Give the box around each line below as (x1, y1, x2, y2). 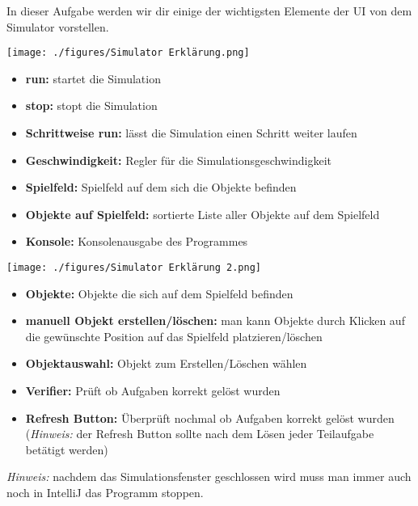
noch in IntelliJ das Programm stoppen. (6, 484, 204, 500)
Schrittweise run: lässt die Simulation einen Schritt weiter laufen (25, 124, 357, 141)
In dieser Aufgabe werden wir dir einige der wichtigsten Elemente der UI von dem (6, 2, 412, 19)
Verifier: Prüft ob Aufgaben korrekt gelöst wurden (25, 382, 281, 399)
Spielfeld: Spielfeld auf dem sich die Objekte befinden (25, 179, 297, 196)
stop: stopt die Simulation (25, 97, 158, 114)
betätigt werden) (25, 441, 108, 458)
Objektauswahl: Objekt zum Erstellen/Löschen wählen (25, 355, 307, 372)
